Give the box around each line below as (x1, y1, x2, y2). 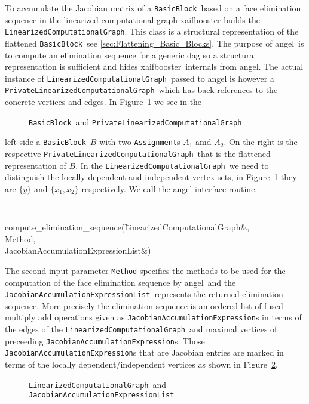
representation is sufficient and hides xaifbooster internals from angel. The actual (5, 60, 304, 73)
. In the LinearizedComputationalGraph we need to (75, 159, 269, 171)
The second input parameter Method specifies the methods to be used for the (5, 264, 286, 276)
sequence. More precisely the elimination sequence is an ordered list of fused (5, 299, 283, 312)
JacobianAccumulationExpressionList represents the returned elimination (5, 288, 283, 300)
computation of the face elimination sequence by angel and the (5, 276, 236, 288)
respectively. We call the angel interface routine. (81, 182, 258, 195)
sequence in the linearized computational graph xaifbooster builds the (5, 13, 260, 26)
